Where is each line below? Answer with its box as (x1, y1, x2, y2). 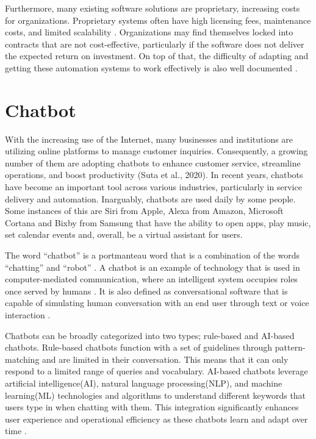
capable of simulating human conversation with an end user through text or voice (5, 296, 309, 309)
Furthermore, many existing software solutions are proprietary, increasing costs (5, 2, 300, 14)
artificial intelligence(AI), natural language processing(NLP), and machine (5, 376, 282, 389)
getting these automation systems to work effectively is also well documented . (5, 61, 298, 74)
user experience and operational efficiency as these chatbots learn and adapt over (5, 412, 308, 425)
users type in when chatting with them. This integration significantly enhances (5, 401, 299, 413)
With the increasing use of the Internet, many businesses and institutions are (5, 132, 293, 145)
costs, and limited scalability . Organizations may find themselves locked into (5, 26, 293, 38)
